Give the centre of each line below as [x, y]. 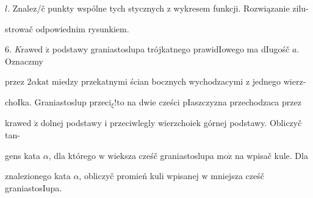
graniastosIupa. [34, 187]
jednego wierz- [279, 81]
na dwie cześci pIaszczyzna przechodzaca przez [214, 101]
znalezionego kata [38, 176]
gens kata [23, 155]
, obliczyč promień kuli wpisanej [139, 176]
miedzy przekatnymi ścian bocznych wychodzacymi [148, 81]
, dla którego [72, 155]
